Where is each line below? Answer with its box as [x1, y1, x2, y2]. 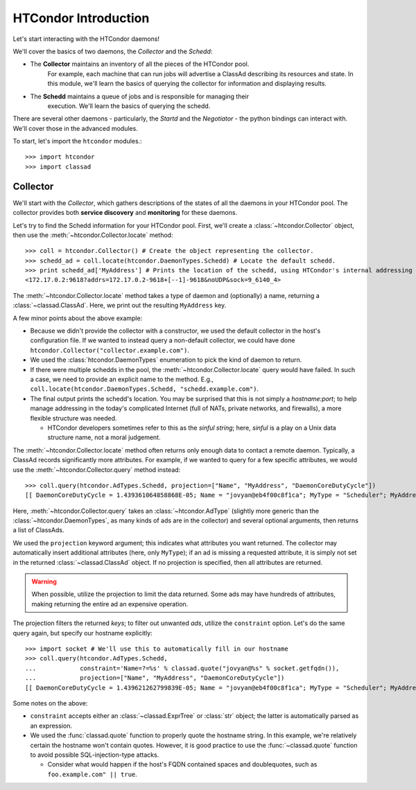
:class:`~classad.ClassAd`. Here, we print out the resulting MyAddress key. [12, 301, 227, 310]
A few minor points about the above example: [12, 314, 143, 322]
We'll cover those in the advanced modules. [12, 124, 138, 132]
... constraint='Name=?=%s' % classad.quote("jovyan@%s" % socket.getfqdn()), [25, 664, 340, 672]
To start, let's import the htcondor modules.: [12, 137, 142, 146]
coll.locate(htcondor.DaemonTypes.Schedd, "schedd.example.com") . [30, 385, 259, 393]
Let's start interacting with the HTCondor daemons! [12, 35, 159, 43]
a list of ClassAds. [12, 526, 64, 534]
